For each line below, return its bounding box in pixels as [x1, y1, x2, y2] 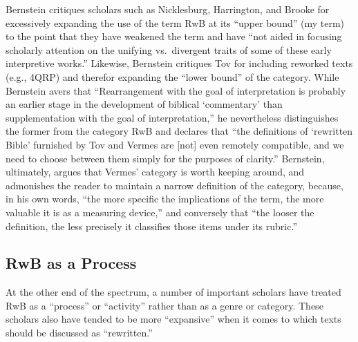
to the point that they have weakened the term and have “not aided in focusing [6, 29, 342, 44]
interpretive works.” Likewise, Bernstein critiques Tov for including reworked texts [6, 56, 353, 70]
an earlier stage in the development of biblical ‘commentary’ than [6, 97, 283, 111]
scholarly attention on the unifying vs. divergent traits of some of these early [6, 42, 332, 57]
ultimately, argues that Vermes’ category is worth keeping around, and [6, 164, 305, 179]
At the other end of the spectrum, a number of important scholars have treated [6, 285, 341, 299]
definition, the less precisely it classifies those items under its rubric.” [6, 218, 297, 233]
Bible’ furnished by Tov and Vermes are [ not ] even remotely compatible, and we [6, 137, 344, 151]
